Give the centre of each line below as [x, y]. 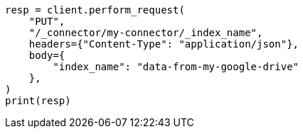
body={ [47, 55]
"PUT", [47, 21]
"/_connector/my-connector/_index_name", [146, 33]
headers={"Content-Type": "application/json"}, [164, 44]
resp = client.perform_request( [95, 10]
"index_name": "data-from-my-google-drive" [176, 67]
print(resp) [38, 101]
